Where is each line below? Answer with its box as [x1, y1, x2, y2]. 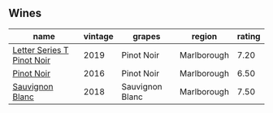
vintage [83, 30, 114, 41]
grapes [132, 30, 161, 41]
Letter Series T [12, 44, 69, 55]
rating [236, 30, 261, 41]
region [191, 30, 218, 41]
